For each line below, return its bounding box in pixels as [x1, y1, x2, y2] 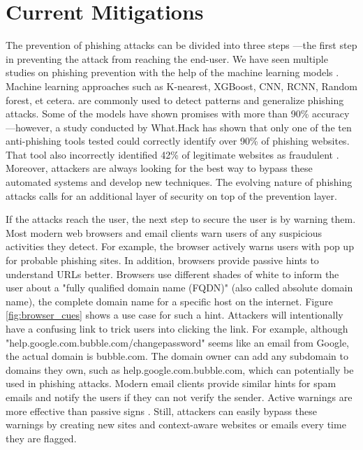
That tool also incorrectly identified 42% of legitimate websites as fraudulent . [6, 147, 339, 161]
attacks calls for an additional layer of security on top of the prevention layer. [6, 188, 337, 203]
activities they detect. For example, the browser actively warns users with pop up [6, 239, 354, 254]
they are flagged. [6, 430, 77, 445]
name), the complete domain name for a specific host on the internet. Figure [6, 293, 333, 308]
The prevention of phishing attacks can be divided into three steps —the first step [6, 38, 357, 52]
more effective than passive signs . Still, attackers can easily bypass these [6, 403, 317, 418]
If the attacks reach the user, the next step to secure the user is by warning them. [6, 212, 356, 226]
